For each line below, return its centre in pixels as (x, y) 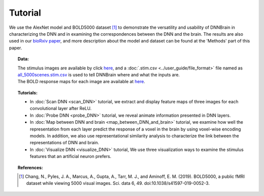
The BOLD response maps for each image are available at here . (81, 82)
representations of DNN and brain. (65, 143)
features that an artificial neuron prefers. (71, 156)
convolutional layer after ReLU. (61, 109)
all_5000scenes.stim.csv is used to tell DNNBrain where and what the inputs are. (99, 75)
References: (31, 167)
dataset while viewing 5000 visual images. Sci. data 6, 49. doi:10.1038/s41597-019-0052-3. (118, 183)
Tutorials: (28, 92)
